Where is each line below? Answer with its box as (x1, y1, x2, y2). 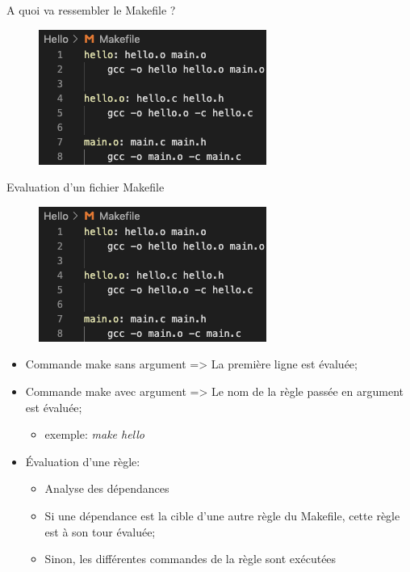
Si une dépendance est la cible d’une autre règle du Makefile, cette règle (44, 507, 400, 524)
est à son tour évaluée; (44, 523, 156, 540)
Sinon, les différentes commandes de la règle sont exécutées (44, 550, 337, 567)
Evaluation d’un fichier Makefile (6, 179, 165, 196)
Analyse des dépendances (44, 480, 169, 497)
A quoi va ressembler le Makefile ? (6, 2, 176, 18)
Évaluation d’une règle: (25, 452, 140, 469)
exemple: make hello (44, 426, 145, 443)
